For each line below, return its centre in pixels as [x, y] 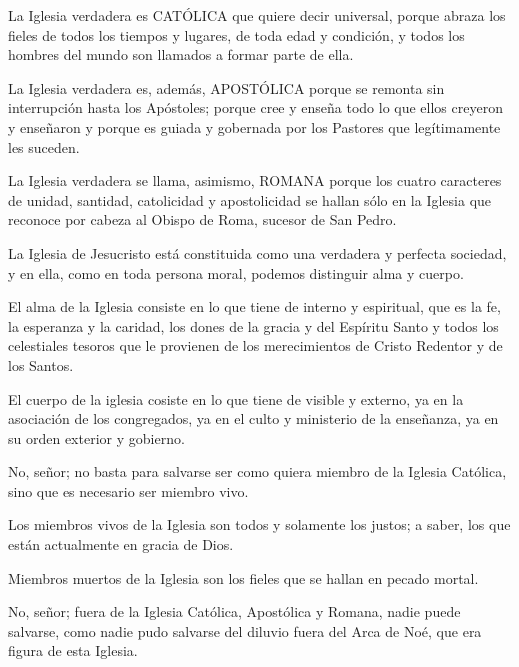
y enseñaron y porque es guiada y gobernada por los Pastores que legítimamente [254, 126]
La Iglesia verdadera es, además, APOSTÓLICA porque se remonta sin [226, 87]
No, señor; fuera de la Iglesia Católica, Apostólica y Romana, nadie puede [234, 611]
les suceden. [44, 146]
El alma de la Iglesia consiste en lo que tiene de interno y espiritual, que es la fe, [254, 306]
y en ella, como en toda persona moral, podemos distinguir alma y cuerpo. [236, 272]
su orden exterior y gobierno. [96, 437]
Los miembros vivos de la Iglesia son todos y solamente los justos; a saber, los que [259, 524]
